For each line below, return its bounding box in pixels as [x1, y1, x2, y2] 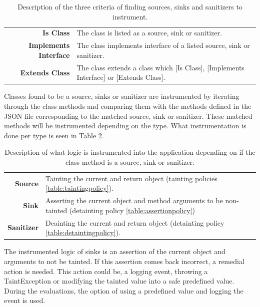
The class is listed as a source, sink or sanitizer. [76, 27, 222, 38]
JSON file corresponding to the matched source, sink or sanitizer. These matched [4, 110, 252, 121]
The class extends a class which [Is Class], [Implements [76, 62, 244, 72]
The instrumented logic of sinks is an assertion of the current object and [4, 246, 225, 257]
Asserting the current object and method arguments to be [45, 195, 223, 206]
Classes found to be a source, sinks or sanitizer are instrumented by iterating [4, 91, 239, 101]
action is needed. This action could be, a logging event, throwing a [4, 266, 208, 276]
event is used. [4, 295, 45, 306]
